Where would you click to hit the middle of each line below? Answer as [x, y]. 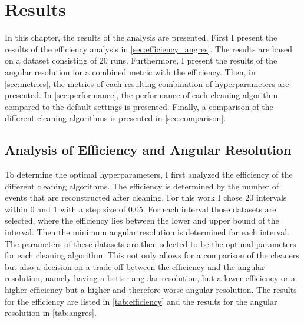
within [16, 209]
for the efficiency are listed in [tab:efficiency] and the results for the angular [141, 301]
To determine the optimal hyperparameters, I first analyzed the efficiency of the [149, 174]
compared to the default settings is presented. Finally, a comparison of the [139, 106]
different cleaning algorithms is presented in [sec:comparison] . [115, 118]
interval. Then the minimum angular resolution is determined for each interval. [147, 232]
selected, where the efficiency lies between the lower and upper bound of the [142, 220]
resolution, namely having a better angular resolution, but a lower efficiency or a [150, 278]
